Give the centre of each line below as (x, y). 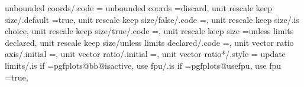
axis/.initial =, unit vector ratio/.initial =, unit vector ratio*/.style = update (145, 54)
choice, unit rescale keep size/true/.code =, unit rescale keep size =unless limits (149, 31)
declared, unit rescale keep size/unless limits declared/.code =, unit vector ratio (149, 42)
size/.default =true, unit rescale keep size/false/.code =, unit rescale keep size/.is (152, 19)
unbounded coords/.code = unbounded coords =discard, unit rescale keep (139, 8)
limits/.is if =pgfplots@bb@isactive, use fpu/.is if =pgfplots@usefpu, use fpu (143, 65)
